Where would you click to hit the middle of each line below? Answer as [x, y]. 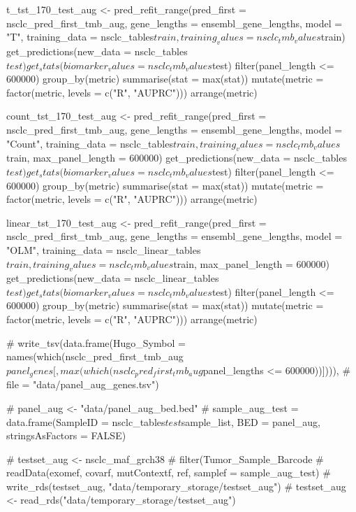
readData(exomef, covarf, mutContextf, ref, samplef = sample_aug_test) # [169, 472]
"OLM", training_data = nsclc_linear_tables [104, 249]
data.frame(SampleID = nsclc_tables [86, 421]
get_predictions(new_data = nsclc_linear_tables [113, 278]
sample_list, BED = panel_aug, [251, 421]
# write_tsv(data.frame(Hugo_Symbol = [96, 342]
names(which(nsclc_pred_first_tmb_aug [95, 356]
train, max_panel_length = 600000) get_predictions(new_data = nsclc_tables [177, 158]
